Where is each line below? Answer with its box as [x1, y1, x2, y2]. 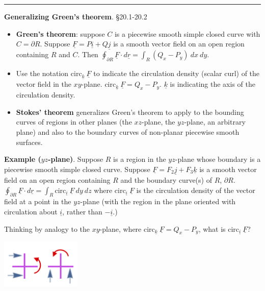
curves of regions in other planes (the [16, 116, 132, 127]
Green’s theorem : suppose [16, 28, 105, 39]
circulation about [4, 206, 58, 216]
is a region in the [113, 154, 166, 164]
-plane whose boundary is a [175, 154, 261, 164]
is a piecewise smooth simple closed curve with [114, 28, 260, 39]
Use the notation [16, 68, 69, 79]
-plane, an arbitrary [184, 116, 246, 127]
